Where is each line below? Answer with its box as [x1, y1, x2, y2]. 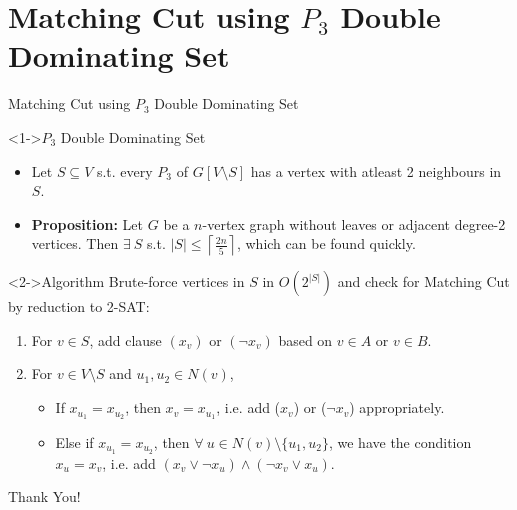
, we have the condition [328, 431, 472, 452]
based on [278, 329, 333, 350]
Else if [55, 431, 94, 452]
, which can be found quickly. [236, 233, 416, 254]
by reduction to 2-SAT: [8, 296, 150, 317]
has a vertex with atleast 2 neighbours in [250, 160, 502, 181]
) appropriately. [349, 397, 445, 418]
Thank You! [8, 486, 81, 507]
